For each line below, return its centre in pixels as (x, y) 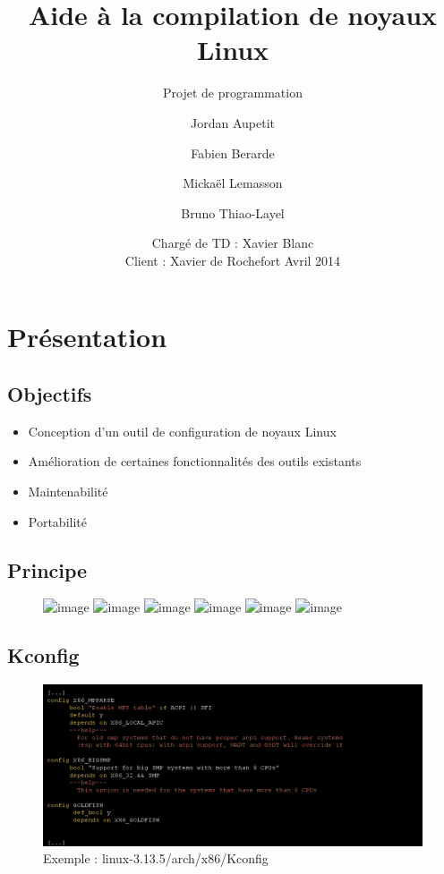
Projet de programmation (233, 93)
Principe (47, 569)
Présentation (87, 337)
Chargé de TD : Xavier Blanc (233, 243)
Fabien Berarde (233, 153)
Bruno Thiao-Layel (233, 212)
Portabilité (57, 521)
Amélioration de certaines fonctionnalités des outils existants (195, 461)
